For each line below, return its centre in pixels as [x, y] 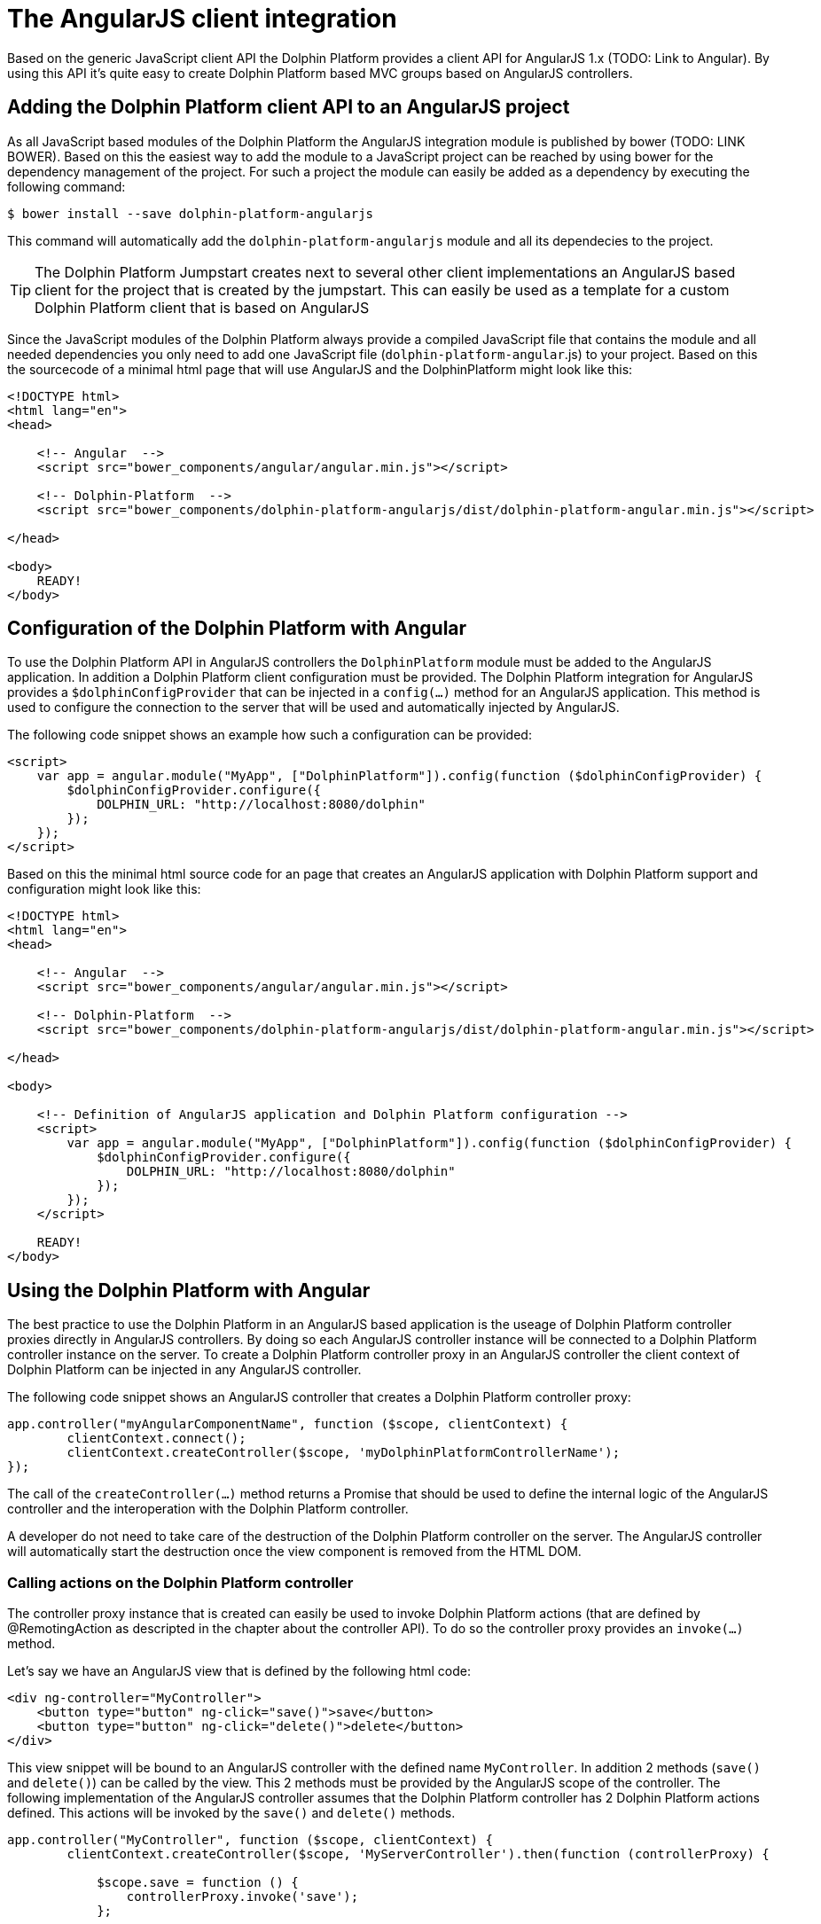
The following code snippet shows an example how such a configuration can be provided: [270, 735]
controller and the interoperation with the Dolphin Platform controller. [208, 1509]
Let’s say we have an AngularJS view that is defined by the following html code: [239, 1671]
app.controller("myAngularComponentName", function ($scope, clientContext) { [288, 1424]
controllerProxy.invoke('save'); [242, 1897]
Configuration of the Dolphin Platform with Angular [237, 629]
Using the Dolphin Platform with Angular [189, 1290]
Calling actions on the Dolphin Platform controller [180, 1582]
